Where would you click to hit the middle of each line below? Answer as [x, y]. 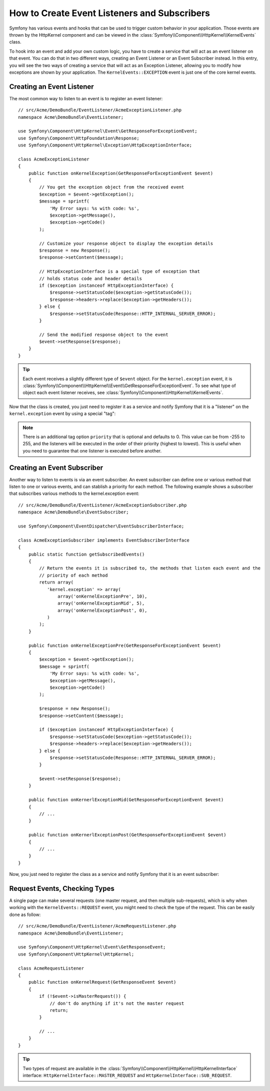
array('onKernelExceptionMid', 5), [101, 603]
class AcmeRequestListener [51, 968]
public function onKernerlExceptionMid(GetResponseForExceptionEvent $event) [126, 800]
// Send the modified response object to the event [104, 334]
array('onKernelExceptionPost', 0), [102, 610]
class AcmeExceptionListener [54, 159]
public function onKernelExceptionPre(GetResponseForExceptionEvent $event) [125, 645]
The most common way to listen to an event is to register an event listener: [86, 98]
